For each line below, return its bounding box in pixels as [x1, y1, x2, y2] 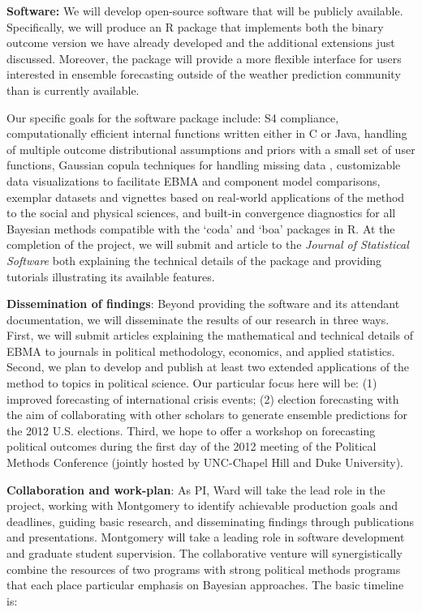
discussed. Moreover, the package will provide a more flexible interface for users [6, 49, 402, 66]
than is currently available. [6, 81, 140, 98]
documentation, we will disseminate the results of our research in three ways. [6, 310, 390, 327]
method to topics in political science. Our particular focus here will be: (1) [6, 374, 377, 392]
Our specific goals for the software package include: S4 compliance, [6, 109, 339, 126]
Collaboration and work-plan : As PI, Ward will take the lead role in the [6, 481, 385, 498]
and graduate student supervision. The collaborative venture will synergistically [6, 545, 403, 561]
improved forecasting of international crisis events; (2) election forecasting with [6, 390, 399, 407]
